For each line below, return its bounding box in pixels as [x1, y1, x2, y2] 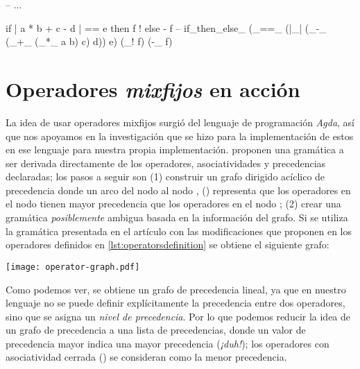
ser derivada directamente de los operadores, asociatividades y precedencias [6, 155, 326, 170]
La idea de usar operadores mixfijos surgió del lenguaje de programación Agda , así [6, 114, 354, 129]
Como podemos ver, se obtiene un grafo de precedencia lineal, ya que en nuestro [6, 282, 346, 296]
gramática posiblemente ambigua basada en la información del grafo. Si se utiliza [6, 210, 348, 225]
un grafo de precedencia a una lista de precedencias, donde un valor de [6, 323, 306, 337]
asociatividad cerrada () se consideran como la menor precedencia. [6, 350, 287, 364]
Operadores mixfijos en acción [6, 74, 300, 103]
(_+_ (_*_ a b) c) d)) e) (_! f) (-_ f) [6, 34, 173, 49]
